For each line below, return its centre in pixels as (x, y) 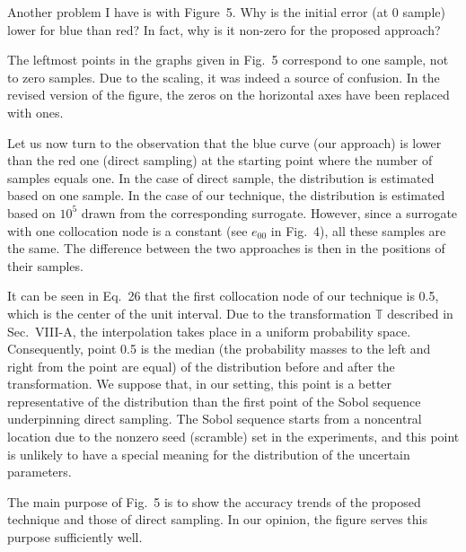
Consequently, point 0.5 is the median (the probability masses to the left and (219, 349)
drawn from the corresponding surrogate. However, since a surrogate (269, 212)
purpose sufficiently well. (75, 537)
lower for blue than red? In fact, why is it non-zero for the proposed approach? (224, 29)
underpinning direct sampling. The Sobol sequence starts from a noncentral (215, 419)
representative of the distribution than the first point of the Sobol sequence (214, 401)
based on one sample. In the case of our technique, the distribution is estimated (226, 195)
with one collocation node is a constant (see (127, 230)
